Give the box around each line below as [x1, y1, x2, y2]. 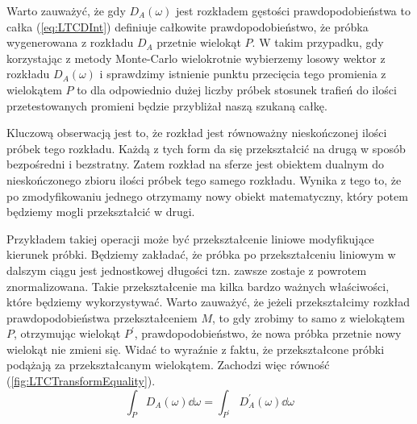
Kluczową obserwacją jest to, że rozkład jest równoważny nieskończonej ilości [6, 124, 387, 141]
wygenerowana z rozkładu [6, 34, 134, 51]
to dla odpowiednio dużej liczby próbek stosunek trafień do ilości [77, 81, 397, 98]
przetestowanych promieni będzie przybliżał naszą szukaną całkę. [6, 97, 327, 114]
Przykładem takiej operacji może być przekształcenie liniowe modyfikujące [6, 230, 374, 247]
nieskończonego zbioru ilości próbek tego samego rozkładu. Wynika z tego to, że [6, 171, 402, 188]
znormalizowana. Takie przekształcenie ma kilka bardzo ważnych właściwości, [6, 277, 390, 294]
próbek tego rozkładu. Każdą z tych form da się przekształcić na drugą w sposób [6, 139, 406, 156]
